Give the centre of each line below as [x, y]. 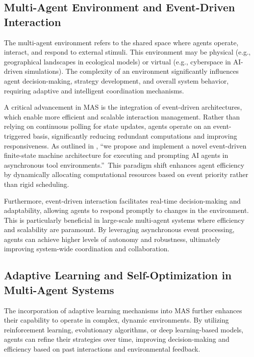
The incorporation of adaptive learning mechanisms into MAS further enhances [123, 310]
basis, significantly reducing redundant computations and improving [135, 135]
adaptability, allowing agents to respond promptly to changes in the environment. [127, 210]
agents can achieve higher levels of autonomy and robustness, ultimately [112, 239]
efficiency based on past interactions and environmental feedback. [102, 349]
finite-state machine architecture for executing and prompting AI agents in [116, 155]
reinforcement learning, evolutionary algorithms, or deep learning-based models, [124, 329]
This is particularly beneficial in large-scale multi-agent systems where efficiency [124, 220]
